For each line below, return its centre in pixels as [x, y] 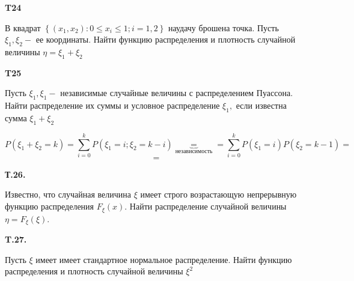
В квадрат [23, 27]
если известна [261, 105]
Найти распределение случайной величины [208, 206]
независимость [194, 152]
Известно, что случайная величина [68, 194]
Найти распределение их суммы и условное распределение [112, 105]
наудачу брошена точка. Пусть [223, 27]
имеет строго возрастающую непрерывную [218, 194]
